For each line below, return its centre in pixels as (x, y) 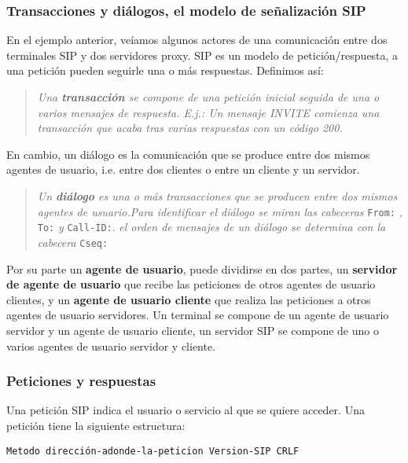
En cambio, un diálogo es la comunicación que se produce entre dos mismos (188, 154)
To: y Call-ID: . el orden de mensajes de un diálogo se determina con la (211, 227)
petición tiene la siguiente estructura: (96, 425)
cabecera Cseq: (73, 242)
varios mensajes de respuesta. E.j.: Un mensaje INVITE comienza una (208, 112)
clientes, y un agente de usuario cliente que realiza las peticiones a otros (189, 299)
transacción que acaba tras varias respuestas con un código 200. (190, 128)
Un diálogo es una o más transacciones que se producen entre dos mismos (217, 195)
